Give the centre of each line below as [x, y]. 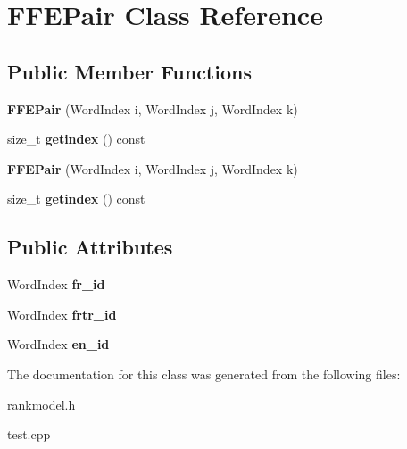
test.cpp [29, 434]
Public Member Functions [129, 71]
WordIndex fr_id [56, 284]
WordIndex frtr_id [62, 314]
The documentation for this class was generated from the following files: [204, 374]
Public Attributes [90, 247]
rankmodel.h [42, 404]
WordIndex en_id [58, 344]
